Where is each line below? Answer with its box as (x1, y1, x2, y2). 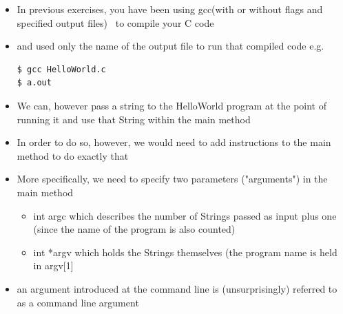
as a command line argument (17, 295, 139, 309)
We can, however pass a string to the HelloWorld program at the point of (17, 98, 326, 112)
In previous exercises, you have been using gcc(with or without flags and (17, 2, 323, 16)
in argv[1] (33, 258, 74, 273)
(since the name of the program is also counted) (33, 222, 236, 236)
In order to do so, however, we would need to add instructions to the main (17, 135, 331, 149)
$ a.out (17, 78, 52, 88)
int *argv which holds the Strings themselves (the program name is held (33, 244, 337, 259)
